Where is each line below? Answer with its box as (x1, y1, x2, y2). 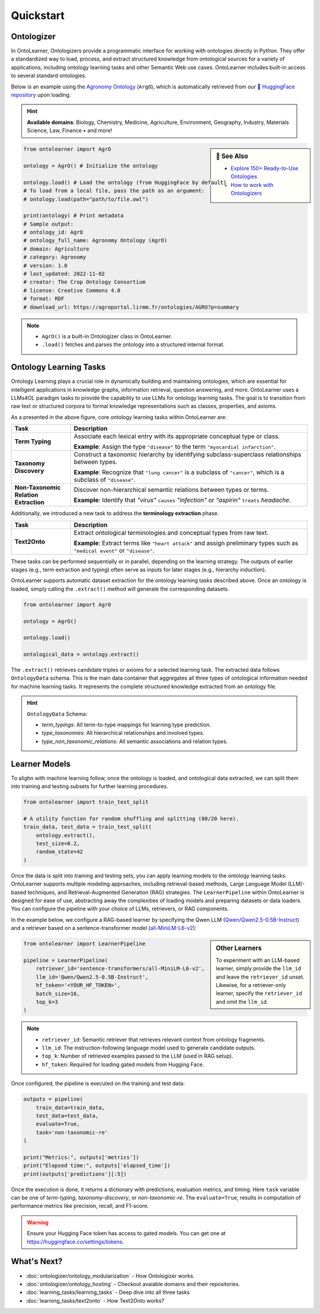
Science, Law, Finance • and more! (27, 127, 113, 134)
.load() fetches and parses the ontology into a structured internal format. (41, 341, 225, 348)
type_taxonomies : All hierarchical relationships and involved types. (41, 729, 204, 737)
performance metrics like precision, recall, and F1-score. (11, 1202, 149, 1210)
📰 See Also (216, 152, 248, 160)
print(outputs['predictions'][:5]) (23, 1170, 127, 1177)
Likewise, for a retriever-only (216, 982, 286, 988)
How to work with (231, 181, 274, 188)
